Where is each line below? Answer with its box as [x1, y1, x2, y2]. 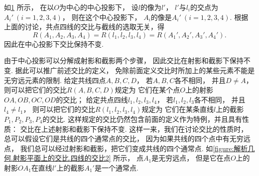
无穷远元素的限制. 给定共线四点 [4, 75, 106, 85]
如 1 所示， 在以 [4, 2, 54, 12]
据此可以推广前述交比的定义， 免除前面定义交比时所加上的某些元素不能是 [15, 65, 255, 75]
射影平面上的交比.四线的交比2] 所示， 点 [12, 153, 144, 163]
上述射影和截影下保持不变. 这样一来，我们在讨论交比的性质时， [41, 123, 248, 134]
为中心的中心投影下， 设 [59, 2, 138, 12]
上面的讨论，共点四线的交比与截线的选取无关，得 [4, 21, 164, 32]
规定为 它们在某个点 [115, 85, 180, 95]
